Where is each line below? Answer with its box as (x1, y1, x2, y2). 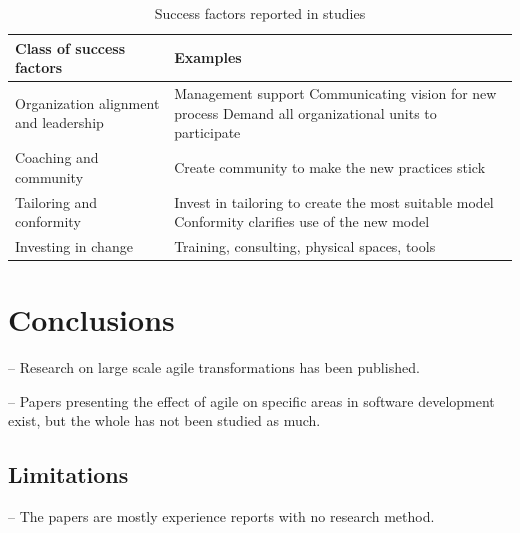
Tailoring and (15, 191, 98, 212)
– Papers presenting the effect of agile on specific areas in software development (8, 390, 495, 411)
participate (174, 122, 241, 143)
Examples (174, 47, 242, 68)
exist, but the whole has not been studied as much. (8, 410, 321, 431)
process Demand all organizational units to (174, 102, 437, 123)
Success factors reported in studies (154, 3, 366, 23)
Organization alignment (15, 92, 160, 113)
